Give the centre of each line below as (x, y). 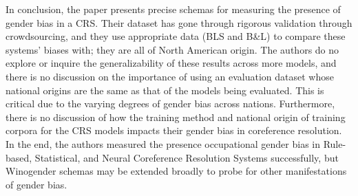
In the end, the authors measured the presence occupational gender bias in (163, 143)
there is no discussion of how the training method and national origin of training (176, 117)
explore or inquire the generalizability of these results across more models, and (171, 63)
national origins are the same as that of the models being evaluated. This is (165, 90)
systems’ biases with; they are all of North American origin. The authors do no (172, 49)
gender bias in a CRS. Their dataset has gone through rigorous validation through (179, 22)
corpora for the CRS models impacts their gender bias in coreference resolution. (174, 130)
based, (19, 157)
